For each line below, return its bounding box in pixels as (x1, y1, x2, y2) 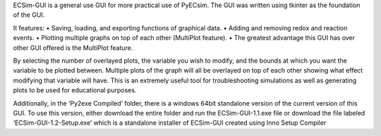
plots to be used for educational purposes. (13, 86, 137, 94)
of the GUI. (13, 11, 45, 19)
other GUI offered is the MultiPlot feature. (13, 43, 133, 52)
